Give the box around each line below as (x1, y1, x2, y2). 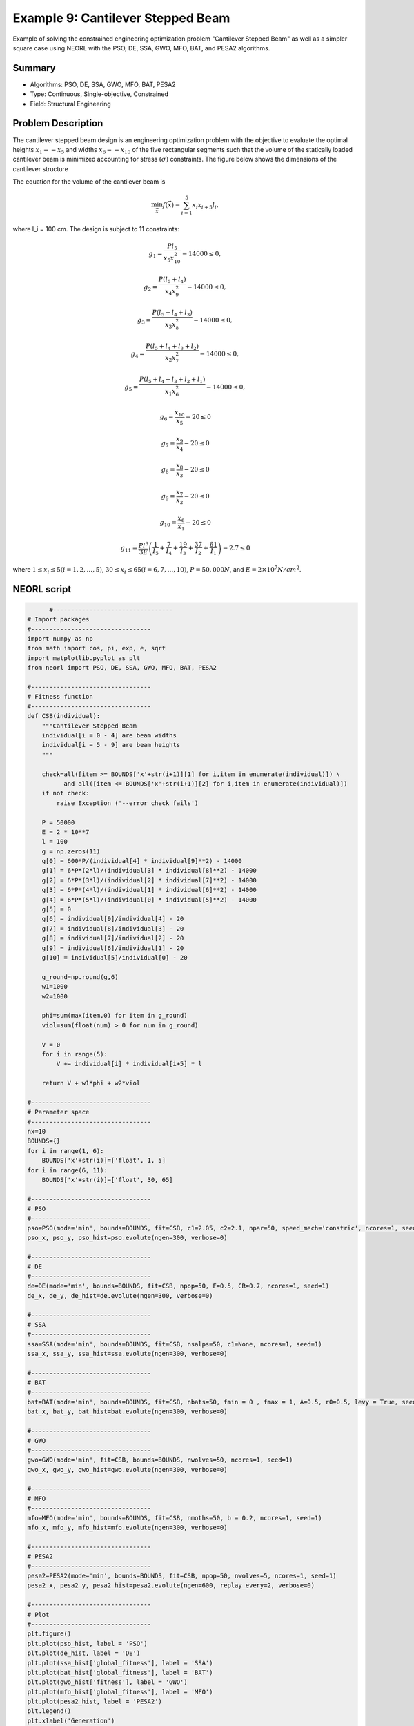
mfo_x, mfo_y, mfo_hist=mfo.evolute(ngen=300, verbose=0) (27, 1524, 228, 1532)
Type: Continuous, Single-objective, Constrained (30, 90, 169, 98)
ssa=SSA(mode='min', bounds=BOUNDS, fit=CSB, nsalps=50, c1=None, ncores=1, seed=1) (27, 1340, 322, 1348)
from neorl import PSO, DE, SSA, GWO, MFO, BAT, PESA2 (27, 663, 217, 672)
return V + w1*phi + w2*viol (41, 1079, 141, 1087)
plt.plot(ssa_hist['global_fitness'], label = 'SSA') (27, 1659, 213, 1667)
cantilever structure (12, 164, 69, 173)
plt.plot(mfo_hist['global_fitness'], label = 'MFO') (27, 1688, 213, 1696)
